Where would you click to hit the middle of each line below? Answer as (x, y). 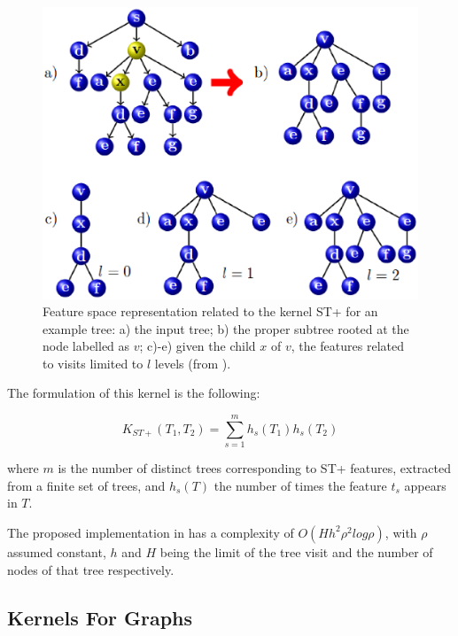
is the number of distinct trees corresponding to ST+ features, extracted (255, 468)
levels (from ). (193, 363)
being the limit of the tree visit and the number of (296, 551)
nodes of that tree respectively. (91, 569)
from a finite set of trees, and (86, 485)
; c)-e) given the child (198, 346)
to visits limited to (93, 363)
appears (425, 485)
